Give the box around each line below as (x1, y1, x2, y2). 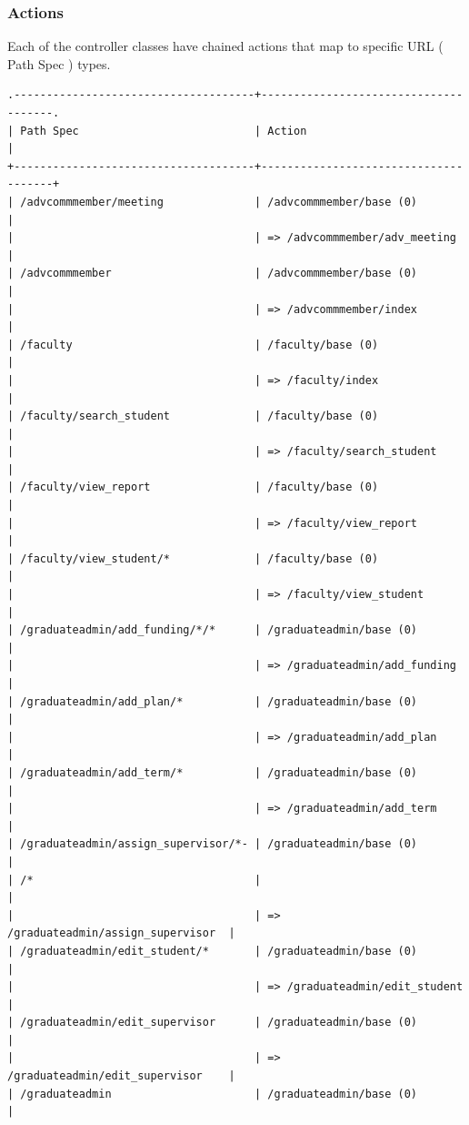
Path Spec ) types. (7, 54, 111, 73)
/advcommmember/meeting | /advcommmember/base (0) (20, 195, 418, 208)
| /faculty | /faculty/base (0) (7, 338, 379, 351)
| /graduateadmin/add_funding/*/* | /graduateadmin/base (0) (7, 623, 418, 637)
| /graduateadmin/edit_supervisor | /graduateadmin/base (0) (7, 1016, 418, 1029)
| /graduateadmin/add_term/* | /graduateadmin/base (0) (7, 765, 418, 779)
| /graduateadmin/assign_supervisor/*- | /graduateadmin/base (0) (7, 837, 418, 851)
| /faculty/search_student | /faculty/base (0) (7, 410, 379, 423)
